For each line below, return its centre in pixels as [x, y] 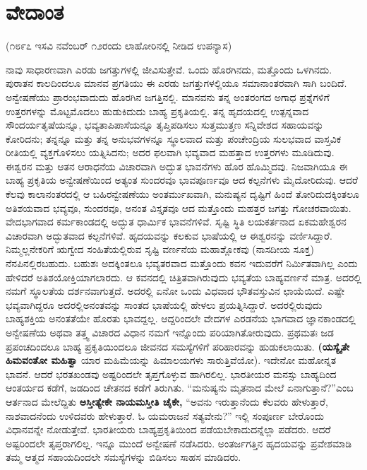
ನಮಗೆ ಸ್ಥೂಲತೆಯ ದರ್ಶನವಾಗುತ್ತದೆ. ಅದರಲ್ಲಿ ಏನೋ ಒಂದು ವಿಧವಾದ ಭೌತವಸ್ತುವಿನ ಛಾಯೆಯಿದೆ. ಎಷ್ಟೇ [175, 291]
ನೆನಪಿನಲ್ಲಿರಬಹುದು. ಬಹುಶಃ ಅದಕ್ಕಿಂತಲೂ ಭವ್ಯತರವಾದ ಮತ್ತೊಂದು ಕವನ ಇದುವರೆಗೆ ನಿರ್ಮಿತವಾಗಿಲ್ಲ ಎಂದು [182, 263]
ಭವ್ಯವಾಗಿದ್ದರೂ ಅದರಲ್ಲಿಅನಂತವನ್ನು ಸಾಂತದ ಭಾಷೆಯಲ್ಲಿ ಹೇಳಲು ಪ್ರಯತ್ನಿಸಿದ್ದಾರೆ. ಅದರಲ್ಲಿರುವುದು [164, 304]
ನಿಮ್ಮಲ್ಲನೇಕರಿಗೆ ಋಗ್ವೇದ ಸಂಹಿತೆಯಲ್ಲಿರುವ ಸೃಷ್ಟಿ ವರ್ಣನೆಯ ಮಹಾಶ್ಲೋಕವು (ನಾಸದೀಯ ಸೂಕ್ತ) [160, 249]
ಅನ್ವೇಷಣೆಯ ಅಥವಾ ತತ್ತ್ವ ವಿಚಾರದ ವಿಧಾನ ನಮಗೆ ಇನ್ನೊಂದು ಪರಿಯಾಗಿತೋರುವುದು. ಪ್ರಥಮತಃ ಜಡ [170, 332]
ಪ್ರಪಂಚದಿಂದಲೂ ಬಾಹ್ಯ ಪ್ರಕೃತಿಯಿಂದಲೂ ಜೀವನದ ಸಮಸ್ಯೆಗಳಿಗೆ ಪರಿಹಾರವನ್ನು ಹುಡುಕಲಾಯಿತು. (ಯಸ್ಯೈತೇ [178, 346]
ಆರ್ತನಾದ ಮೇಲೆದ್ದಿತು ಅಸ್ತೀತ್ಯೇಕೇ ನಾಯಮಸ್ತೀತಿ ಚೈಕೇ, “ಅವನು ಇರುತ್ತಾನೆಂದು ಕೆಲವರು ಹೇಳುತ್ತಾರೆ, [167, 401]
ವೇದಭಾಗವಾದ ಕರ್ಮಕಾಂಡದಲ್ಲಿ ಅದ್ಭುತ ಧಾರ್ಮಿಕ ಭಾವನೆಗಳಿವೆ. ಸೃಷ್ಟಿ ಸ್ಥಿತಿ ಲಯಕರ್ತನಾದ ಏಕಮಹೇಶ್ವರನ [176, 222]
